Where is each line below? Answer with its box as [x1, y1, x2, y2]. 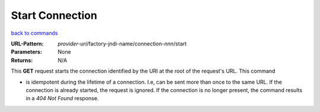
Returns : [11, 57, 33, 64]
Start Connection [11, 9, 98, 22]
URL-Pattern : [11, 40, 44, 47]
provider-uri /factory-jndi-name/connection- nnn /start [57, 40, 187, 47]
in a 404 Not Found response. [25, 95, 99, 102]
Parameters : [11, 48, 43, 55]
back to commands [11, 29, 58, 37]
